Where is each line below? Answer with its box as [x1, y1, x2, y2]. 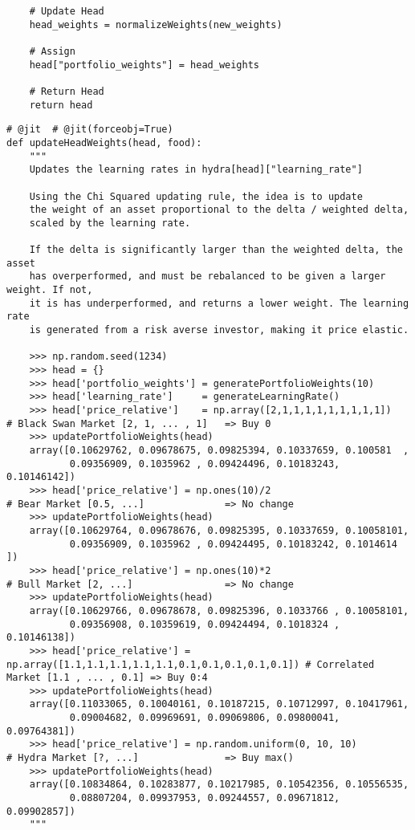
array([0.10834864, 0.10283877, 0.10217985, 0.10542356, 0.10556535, [29, 779, 409, 791]
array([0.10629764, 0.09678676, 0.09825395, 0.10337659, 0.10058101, [29, 524, 409, 536]
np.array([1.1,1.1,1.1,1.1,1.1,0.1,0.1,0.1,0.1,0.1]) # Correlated [6, 658, 375, 670]
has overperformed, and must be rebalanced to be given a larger [29, 271, 386, 283]
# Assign [29, 45, 75, 57]
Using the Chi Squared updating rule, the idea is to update [29, 190, 363, 202]
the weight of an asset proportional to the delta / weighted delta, [29, 204, 409, 216]
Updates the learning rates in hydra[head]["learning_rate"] [29, 164, 363, 176]
